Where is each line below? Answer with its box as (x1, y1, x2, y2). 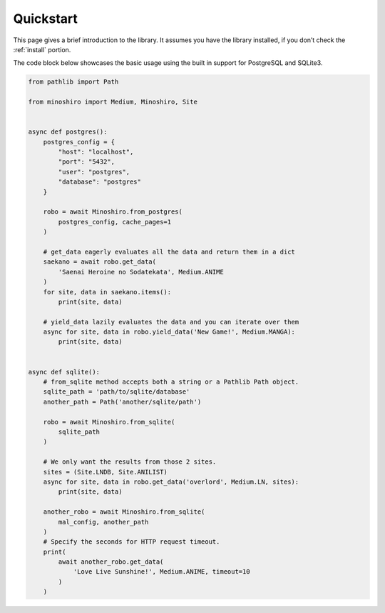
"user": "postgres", (58, 168, 130, 176)
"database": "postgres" (58, 178, 142, 186)
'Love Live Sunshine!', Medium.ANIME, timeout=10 (73, 568, 250, 576)
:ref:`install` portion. (13, 45, 71, 54)
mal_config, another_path (58, 518, 149, 526)
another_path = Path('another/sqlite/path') (43, 397, 202, 406)
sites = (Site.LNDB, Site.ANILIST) (43, 468, 168, 476)
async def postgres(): (28, 128, 108, 136)
